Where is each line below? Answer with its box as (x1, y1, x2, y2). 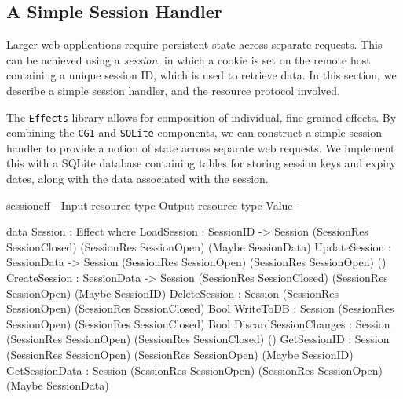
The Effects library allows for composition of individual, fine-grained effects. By (6, 108, 397, 125)
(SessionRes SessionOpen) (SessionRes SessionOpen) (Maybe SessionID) (6, 346, 354, 363)
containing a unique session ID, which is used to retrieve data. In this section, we (6, 67, 397, 83)
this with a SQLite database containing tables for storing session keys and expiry (6, 155, 396, 171)
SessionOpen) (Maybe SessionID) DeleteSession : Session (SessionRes (6, 284, 339, 301)
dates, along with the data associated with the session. (6, 170, 269, 187)
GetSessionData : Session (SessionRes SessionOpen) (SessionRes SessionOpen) (6, 361, 383, 378)
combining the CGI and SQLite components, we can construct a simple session (6, 124, 382, 141)
